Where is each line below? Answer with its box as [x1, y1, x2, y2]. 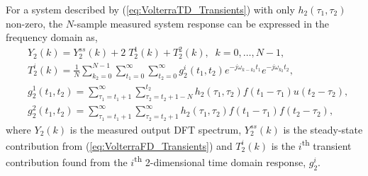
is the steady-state [283, 122, 363, 136]
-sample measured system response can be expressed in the [74, 16, 330, 30]
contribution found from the [6, 155, 128, 170]
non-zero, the [6, 16, 63, 30]
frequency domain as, [6, 30, 98, 45]
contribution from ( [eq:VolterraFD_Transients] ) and [6, 138, 233, 153]
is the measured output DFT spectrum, [69, 122, 242, 136]
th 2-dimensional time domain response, [134, 153, 306, 170]
